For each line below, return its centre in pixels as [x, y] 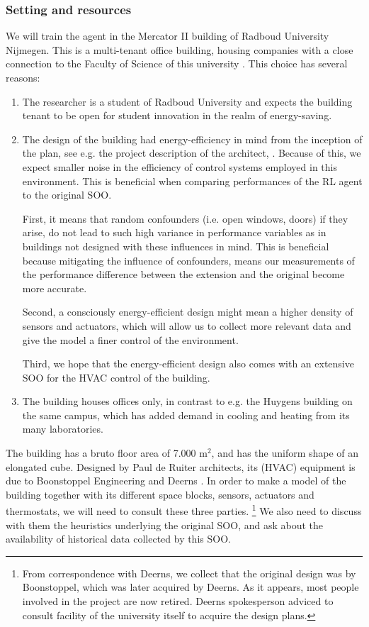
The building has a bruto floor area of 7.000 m [107, 453]
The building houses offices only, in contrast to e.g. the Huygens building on [187, 401]
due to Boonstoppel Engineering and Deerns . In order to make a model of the [176, 481]
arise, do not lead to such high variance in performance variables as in [174, 232]
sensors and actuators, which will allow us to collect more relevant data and [187, 325]
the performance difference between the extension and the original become [183, 274]
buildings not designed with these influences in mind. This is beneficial [176, 246]
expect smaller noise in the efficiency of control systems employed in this [180, 166]
